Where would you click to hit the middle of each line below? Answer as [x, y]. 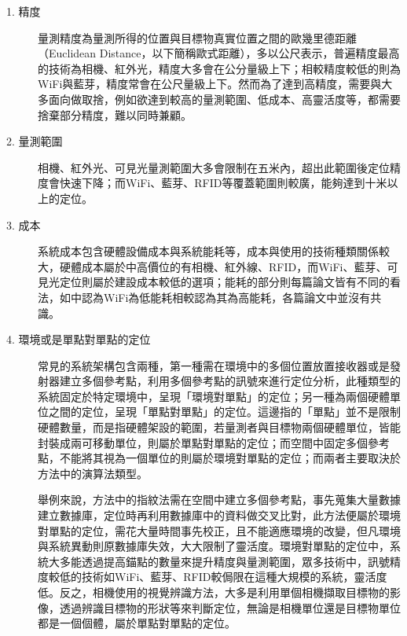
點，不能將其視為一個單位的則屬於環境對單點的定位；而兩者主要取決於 [219, 458]
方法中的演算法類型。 [93, 473]
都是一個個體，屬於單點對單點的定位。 [137, 623]
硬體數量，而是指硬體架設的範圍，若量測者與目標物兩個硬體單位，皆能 [219, 427]
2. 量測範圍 [35, 141]
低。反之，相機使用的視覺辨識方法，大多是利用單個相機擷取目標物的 [214, 592]
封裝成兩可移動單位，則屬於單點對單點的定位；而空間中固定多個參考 [214, 442]
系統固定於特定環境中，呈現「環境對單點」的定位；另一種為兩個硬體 [214, 396]
